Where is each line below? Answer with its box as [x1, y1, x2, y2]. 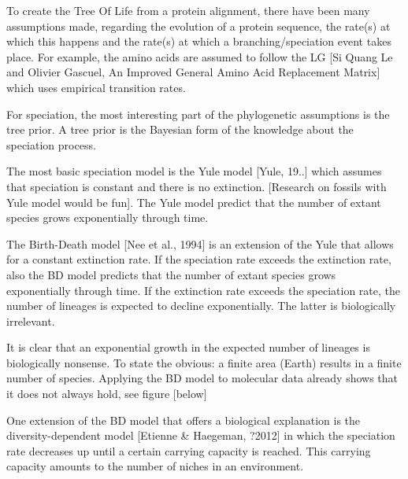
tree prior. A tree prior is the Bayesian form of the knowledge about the [6, 121, 354, 138]
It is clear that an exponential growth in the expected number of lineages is [6, 339, 370, 356]
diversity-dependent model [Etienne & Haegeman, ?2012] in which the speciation [6, 427, 395, 444]
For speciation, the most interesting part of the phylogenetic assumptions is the [6, 105, 390, 122]
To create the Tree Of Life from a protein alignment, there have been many [6, 2, 370, 18]
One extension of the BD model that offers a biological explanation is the [6, 411, 361, 428]
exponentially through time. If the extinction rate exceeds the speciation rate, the [6, 282, 400, 298]
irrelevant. [6, 312, 55, 329]
